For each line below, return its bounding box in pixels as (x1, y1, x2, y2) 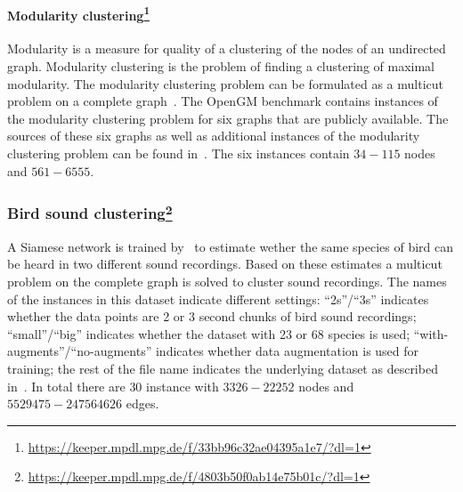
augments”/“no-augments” (7, 342, 152, 360)
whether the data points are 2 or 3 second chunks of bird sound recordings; (7, 307, 417, 326)
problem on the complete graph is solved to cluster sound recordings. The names (7, 272, 447, 291)
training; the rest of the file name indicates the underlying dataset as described (7, 359, 438, 378)
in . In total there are (7, 376, 126, 395)
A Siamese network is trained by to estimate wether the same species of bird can (7, 237, 454, 255)
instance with (146, 376, 219, 395)
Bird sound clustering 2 (7, 200, 173, 224)
